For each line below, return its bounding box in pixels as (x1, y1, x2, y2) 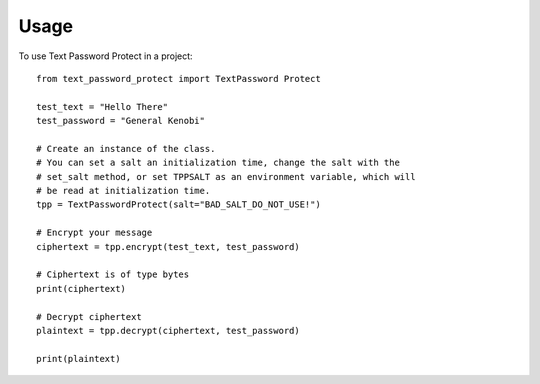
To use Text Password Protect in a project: (18, 50, 194, 62)
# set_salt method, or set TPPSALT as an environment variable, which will (36, 171, 416, 182)
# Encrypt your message (36, 227, 153, 239)
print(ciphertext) (36, 283, 127, 294)
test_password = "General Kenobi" (36, 115, 205, 127)
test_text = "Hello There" (36, 101, 169, 112)
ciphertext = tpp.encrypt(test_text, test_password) (36, 241, 300, 252)
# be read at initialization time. (36, 185, 211, 197)
